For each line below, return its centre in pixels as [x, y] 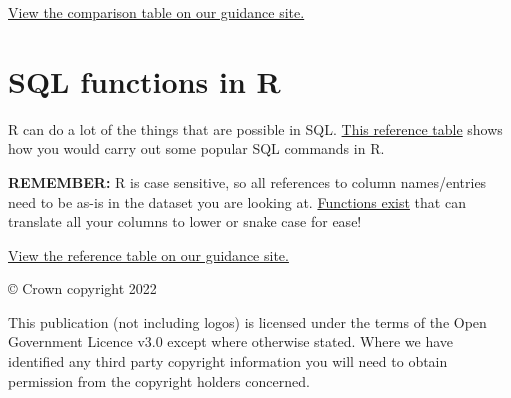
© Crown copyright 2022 [82, 288]
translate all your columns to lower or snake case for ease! [185, 221]
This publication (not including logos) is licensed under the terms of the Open [247, 321]
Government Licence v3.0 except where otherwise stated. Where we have [231, 341]
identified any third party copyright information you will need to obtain [228, 361]
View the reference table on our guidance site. [148, 254]
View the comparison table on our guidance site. [156, 12]
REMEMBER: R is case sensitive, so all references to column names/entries [247, 181]
